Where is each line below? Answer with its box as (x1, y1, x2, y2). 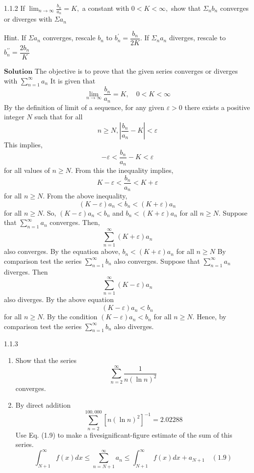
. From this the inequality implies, (71, 165, 174, 175)
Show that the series (15, 355, 77, 365)
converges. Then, (50, 217, 100, 227)
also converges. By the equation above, (4, 246, 120, 256)
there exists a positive (184, 102, 250, 112)
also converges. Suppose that (114, 255, 200, 266)
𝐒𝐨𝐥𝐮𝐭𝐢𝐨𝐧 (4, 68, 33, 75)
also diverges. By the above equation (4, 294, 114, 305)
